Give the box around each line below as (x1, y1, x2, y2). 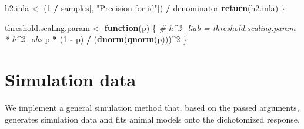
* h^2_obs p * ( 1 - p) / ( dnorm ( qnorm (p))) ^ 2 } (5, 33, 188, 45)
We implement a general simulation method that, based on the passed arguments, (5, 101, 299, 113)
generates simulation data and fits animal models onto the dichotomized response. (5, 113, 300, 125)
